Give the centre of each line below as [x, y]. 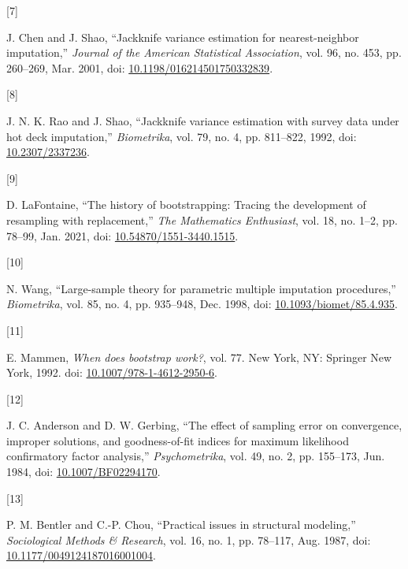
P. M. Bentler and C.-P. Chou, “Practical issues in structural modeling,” [181, 524]
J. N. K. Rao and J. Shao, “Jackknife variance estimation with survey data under [203, 120]
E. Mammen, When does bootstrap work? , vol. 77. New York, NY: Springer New [199, 357]
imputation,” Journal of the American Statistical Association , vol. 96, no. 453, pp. [204, 52]
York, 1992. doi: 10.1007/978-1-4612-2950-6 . [112, 372]
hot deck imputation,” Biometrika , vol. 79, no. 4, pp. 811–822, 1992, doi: [182, 136]
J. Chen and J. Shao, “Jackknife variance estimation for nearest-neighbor [183, 37]
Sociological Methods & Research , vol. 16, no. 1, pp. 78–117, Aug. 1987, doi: [189, 539]
